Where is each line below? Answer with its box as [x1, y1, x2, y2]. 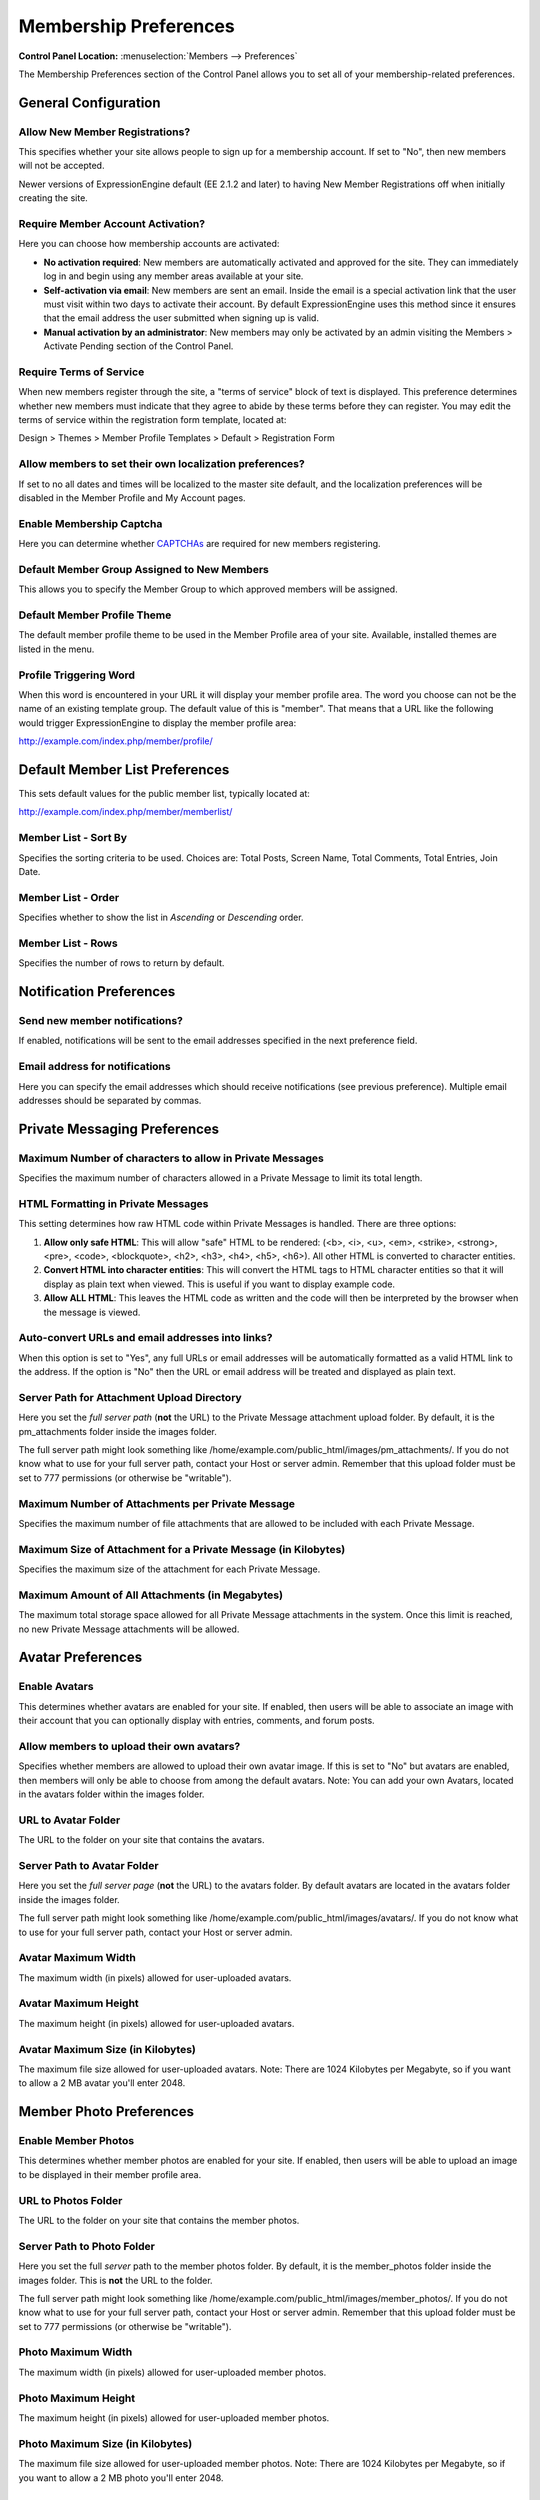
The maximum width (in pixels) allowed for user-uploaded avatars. [18, 1971, 292, 1984]
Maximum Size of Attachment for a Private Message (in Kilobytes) [18, 1542, 346, 1556]
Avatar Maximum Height [18, 1996, 139, 2010]
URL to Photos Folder [18, 2193, 123, 2207]
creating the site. [18, 192, 89, 204]
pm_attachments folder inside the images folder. [18, 1425, 217, 1437]
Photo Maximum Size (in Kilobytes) [18, 2436, 193, 2450]
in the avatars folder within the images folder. [18, 1788, 205, 1800]
